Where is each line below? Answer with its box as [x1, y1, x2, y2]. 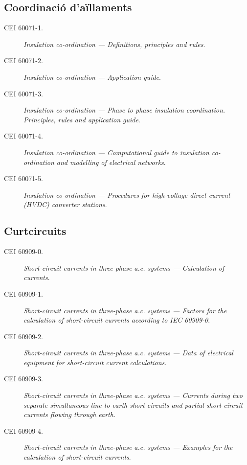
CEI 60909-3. [4, 373, 43, 384]
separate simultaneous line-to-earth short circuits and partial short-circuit [23, 399, 243, 410]
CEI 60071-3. [4, 88, 43, 98]
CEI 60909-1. [4, 288, 43, 299]
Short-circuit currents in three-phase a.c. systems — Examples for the [23, 442, 233, 452]
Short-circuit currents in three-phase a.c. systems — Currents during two [23, 390, 243, 400]
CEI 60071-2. [4, 55, 43, 66]
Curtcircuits [4, 223, 67, 238]
